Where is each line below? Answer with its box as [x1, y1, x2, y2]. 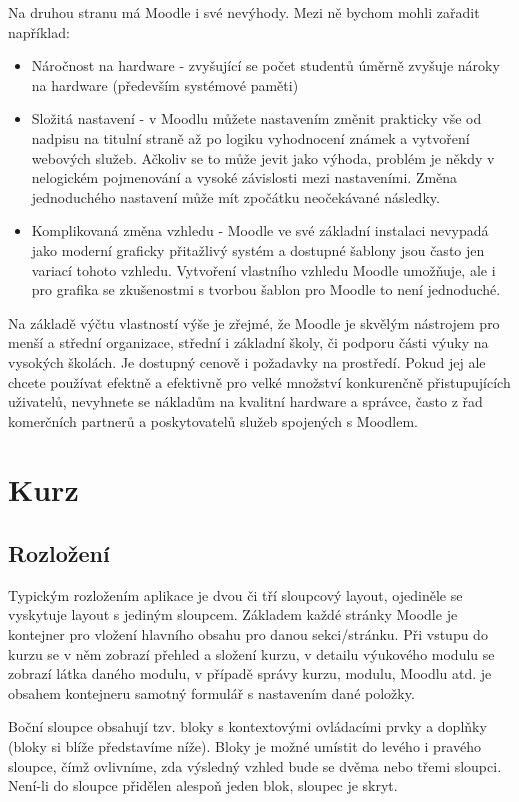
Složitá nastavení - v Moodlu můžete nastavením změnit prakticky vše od [31, 108, 482, 129]
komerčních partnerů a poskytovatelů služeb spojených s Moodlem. [8, 410, 418, 431]
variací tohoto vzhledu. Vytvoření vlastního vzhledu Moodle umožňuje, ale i [31, 259, 496, 280]
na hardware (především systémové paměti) [31, 74, 299, 95]
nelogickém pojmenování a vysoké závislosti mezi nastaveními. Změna [31, 167, 458, 188]
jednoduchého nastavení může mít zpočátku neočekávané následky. [31, 186, 440, 207]
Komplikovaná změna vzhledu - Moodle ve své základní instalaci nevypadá [31, 220, 489, 241]
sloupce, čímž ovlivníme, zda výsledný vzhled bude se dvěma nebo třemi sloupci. [8, 755, 502, 776]
